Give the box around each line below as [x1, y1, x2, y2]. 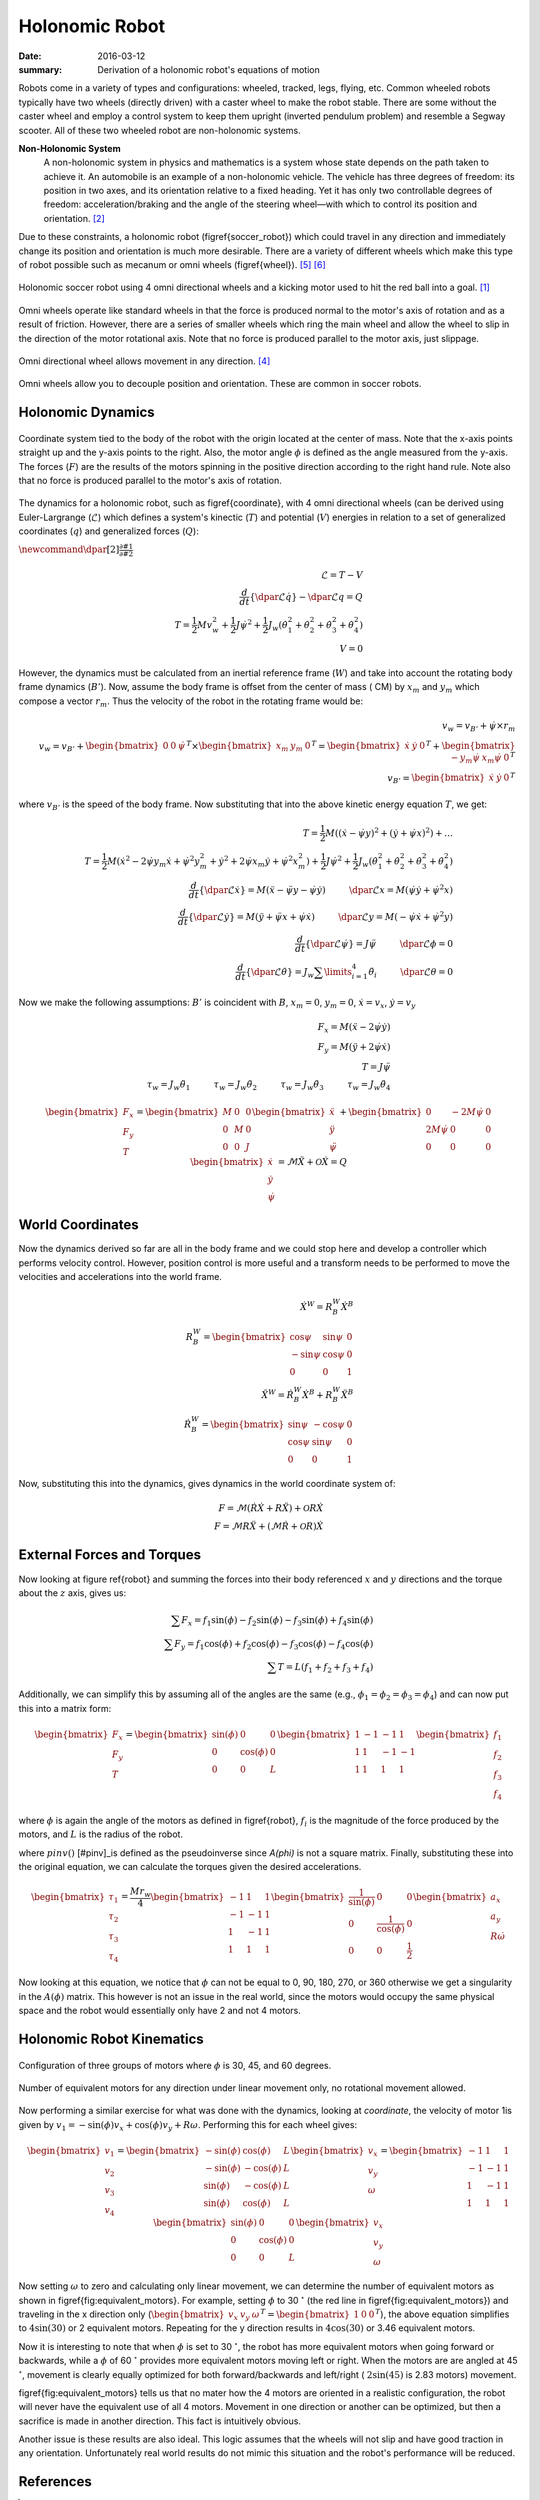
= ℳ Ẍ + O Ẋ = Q [277, 1156, 348, 1167]
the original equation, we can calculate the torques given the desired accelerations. [18, 1860, 362, 1872]
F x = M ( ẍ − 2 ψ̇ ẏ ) [317, 1021, 391, 1035]
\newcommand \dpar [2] [18, 544, 120, 555]
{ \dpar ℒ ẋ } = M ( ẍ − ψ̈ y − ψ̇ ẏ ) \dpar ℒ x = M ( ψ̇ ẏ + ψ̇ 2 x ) [198, 882, 454, 895]
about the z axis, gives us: [18, 1586, 127, 1599]
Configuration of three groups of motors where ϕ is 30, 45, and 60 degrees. [18, 2059, 332, 2071]
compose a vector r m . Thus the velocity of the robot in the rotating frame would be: [18, 695, 364, 709]
